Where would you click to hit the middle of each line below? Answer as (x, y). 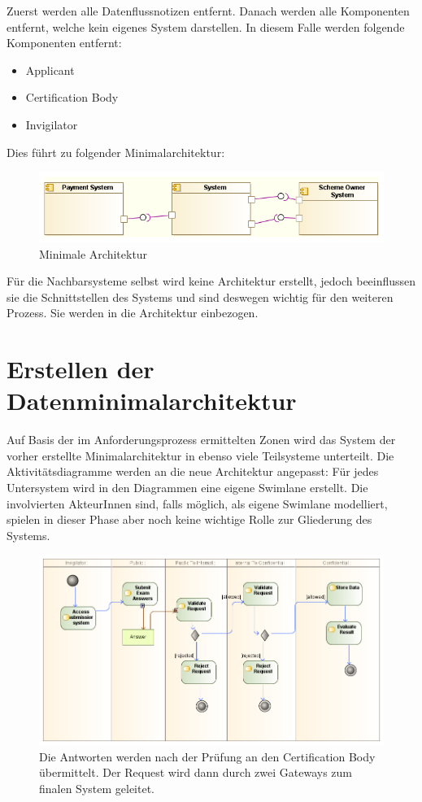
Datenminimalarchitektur (152, 401)
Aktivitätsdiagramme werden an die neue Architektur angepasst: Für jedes (193, 471)
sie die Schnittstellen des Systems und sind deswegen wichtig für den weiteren (200, 296)
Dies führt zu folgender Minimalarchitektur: (116, 152)
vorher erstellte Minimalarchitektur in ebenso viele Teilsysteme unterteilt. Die (200, 455)
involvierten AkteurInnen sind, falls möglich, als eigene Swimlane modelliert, (197, 503)
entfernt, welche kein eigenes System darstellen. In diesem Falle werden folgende (206, 26)
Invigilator (52, 124)
